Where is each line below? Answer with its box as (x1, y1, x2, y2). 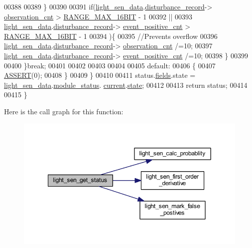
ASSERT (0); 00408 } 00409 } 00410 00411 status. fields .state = (4, 70, 196, 80)
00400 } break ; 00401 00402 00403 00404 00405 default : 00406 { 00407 (4, 60, 216, 70)
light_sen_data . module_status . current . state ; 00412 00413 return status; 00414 (4, 79, 248, 90)
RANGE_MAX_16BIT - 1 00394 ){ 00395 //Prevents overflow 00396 (4, 30, 218, 41)
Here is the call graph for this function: (4, 106, 124, 116)
